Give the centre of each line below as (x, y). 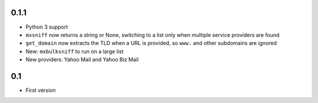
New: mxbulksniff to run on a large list (74, 51)
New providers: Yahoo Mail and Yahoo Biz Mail (82, 60)
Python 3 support (47, 27)
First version (41, 90)
